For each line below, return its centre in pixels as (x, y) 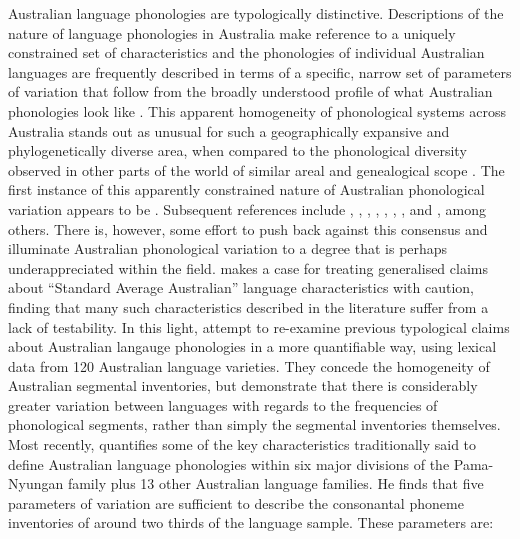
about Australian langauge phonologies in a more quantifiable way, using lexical (252, 346)
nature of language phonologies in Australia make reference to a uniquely (232, 32)
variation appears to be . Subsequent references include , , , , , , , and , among (247, 208)
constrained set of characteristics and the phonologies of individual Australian (246, 52)
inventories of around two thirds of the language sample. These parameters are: (251, 522)
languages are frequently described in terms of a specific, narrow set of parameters (260, 71)
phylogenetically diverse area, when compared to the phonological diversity (237, 150)
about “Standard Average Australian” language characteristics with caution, (241, 287)
